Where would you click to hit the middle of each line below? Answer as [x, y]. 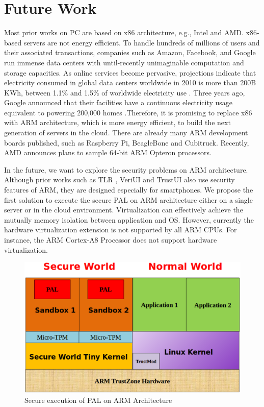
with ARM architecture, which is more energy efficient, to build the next [117, 122]
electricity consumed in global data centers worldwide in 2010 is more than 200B [130, 82]
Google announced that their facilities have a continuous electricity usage [118, 102]
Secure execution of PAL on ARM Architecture [98, 400]
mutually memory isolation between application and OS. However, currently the [129, 219]
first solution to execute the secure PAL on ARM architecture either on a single [128, 199]
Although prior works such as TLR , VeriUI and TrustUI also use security [120, 179]
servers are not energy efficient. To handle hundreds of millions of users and [142, 42]
